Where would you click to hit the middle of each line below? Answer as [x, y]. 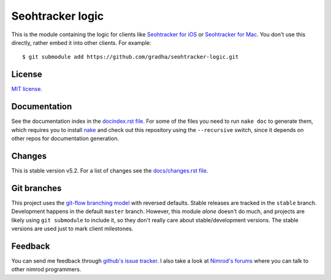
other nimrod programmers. [46, 270]
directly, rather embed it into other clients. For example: [81, 42]
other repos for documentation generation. [65, 138]
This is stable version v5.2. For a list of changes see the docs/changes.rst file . [110, 170]
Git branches [36, 188]
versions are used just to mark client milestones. [72, 228]
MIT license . [27, 89]
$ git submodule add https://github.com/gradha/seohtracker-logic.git [131, 57]
